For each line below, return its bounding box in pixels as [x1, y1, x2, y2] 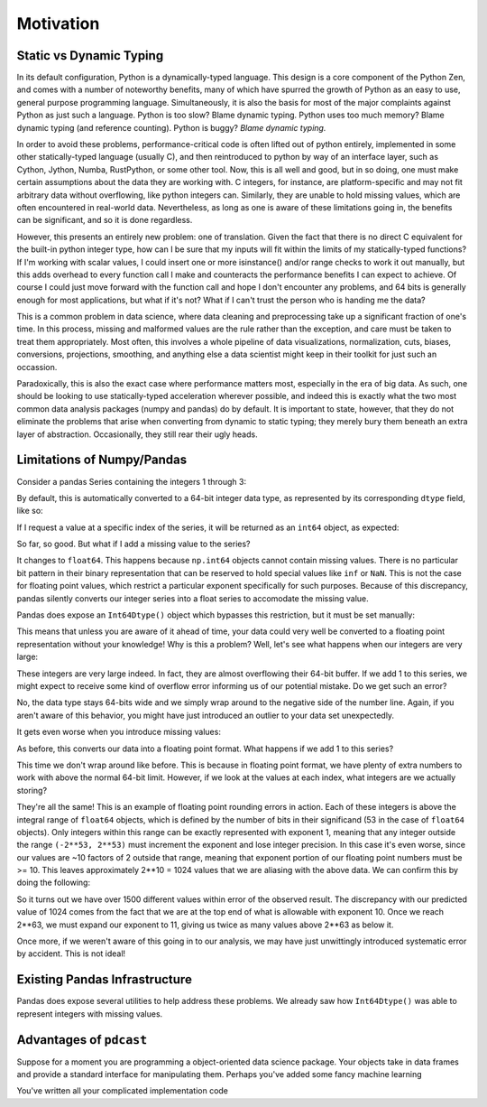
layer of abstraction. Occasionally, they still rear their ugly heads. [16, 429, 258, 440]
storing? [16, 785, 48, 795]
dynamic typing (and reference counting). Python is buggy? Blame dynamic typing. [16, 122, 326, 133]
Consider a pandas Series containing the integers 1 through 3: [16, 476, 247, 487]
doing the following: [16, 877, 90, 888]
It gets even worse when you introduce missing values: [16, 727, 221, 738]
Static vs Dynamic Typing [16, 48, 164, 63]
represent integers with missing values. [16, 1008, 163, 1019]
